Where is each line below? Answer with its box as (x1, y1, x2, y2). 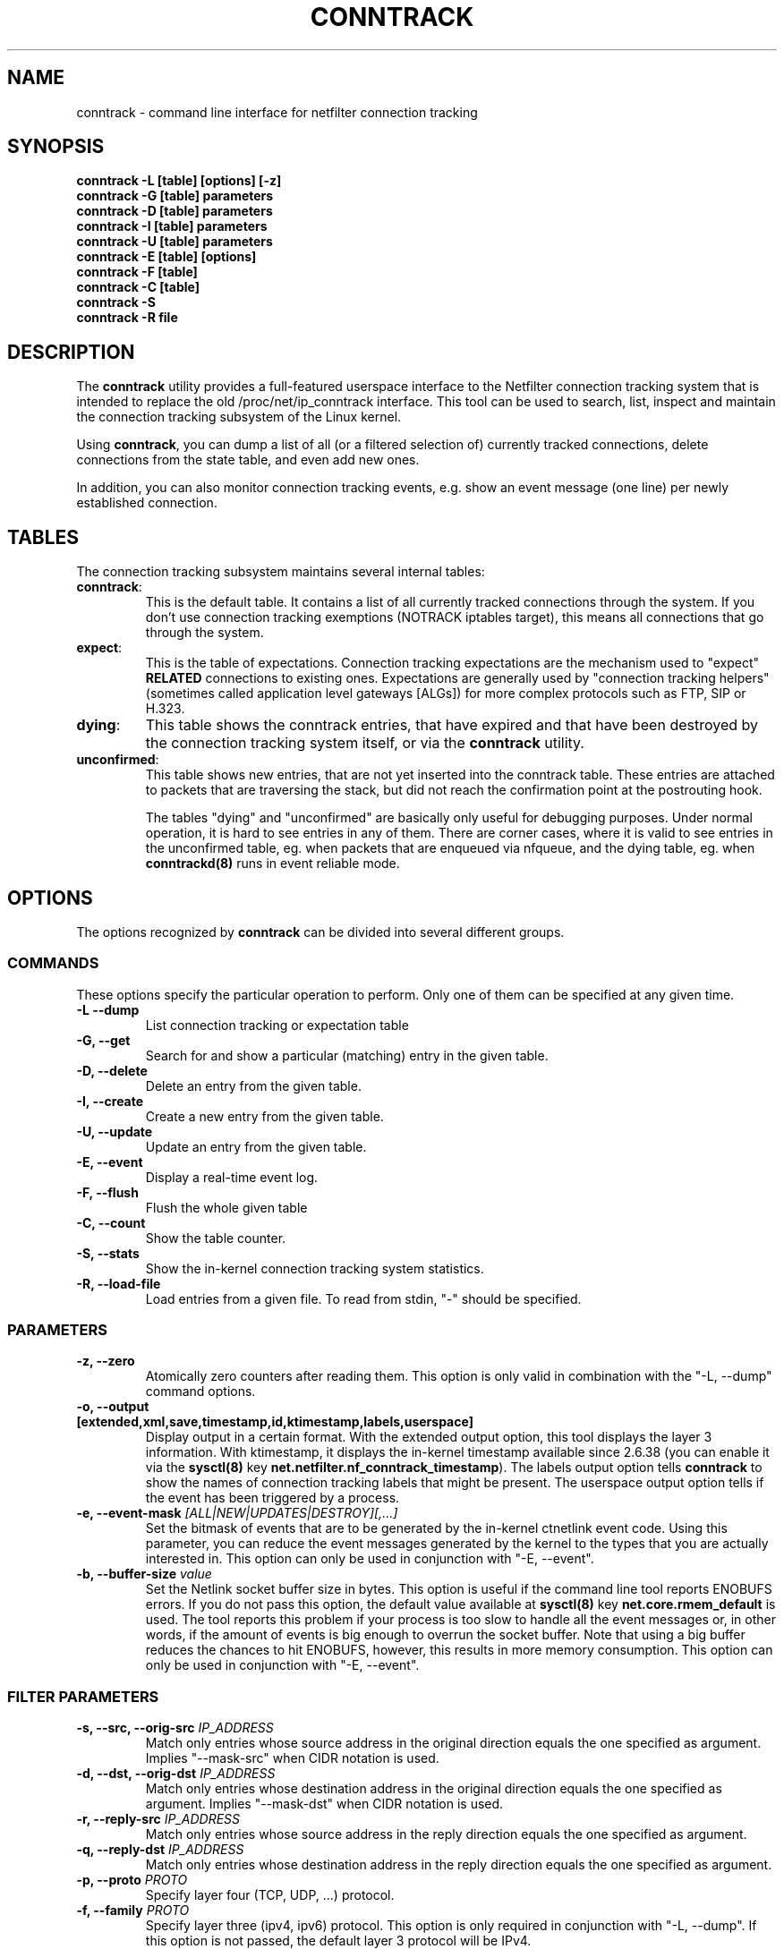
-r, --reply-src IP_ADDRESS (76, 1811, 240, 1827)
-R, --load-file (76, 1275, 161, 1291)
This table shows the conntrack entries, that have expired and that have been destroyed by (145, 716, 759, 735)
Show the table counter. (145, 1230, 286, 1246)
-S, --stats (76, 1245, 140, 1261)
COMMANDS (7, 954, 99, 973)
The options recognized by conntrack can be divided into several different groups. (76, 923, 565, 940)
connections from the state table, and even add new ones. (76, 452, 420, 468)
